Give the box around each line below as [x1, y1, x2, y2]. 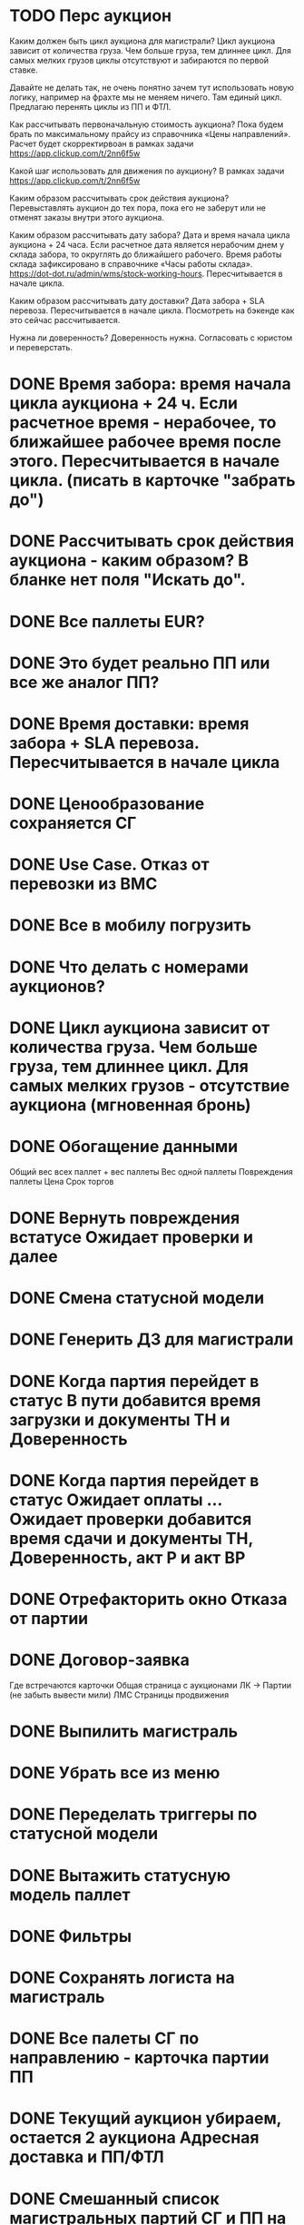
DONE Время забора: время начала [9, 374, 292, 395]
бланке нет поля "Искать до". [9, 569, 246, 590]
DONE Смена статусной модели [9, 1288, 265, 1308]
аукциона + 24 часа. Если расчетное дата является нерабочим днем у [9, 239, 285, 250]
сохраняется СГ [9, 813, 137, 833]
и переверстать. [9, 341, 73, 352]
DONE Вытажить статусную [9, 1865, 231, 1885]
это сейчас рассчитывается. [9, 314, 121, 325]
